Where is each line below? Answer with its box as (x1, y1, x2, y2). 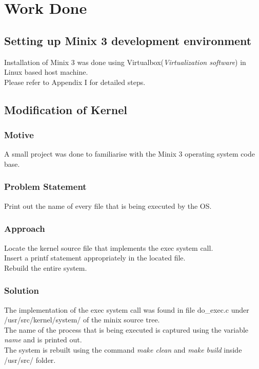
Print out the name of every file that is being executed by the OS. (4, 200, 212, 211)
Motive (4, 128, 34, 141)
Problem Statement (4, 180, 87, 193)
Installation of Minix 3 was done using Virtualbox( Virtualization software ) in (4, 56, 246, 67)
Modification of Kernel (4, 101, 127, 117)
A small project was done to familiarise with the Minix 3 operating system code (4, 148, 255, 159)
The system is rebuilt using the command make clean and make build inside (4, 344, 242, 355)
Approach (4, 222, 45, 235)
